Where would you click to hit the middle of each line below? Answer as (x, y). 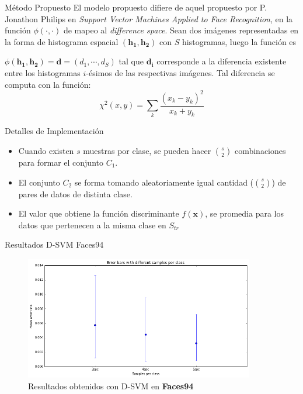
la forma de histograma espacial (62, 41)
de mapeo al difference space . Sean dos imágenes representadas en (181, 30)
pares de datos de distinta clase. (75, 193)
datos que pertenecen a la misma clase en (92, 225)
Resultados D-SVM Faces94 (54, 244)
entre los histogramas (43, 72)
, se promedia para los (245, 213)
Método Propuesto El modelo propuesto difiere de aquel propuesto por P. (136, 7)
